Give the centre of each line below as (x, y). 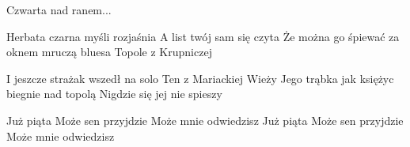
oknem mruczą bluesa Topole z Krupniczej (109, 52)
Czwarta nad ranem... (59, 9)
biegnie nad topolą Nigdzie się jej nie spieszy (114, 94)
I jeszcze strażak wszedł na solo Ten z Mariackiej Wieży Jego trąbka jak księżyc (200, 78)
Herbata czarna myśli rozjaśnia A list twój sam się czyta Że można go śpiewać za (203, 36)
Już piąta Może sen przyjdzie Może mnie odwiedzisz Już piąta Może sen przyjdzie (205, 120)
